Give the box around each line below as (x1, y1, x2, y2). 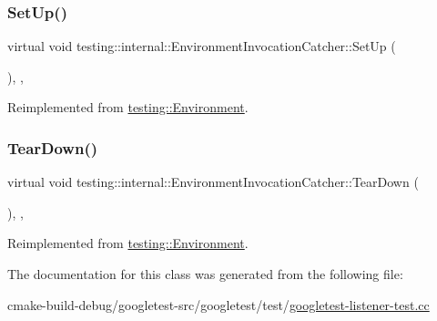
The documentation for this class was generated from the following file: (7, 264, 403, 283)
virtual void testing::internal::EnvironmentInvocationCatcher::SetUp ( (7, 36, 396, 56)
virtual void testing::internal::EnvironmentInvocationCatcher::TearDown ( (7, 172, 419, 192)
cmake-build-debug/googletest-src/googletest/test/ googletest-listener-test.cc (7, 295, 430, 314)
